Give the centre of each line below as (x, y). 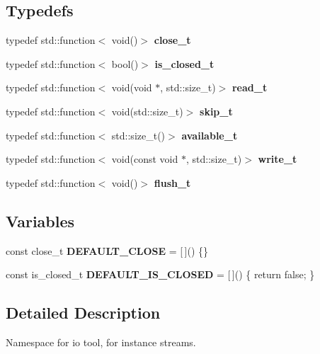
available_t (210, 135)
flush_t (172, 182)
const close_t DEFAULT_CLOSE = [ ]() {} (107, 250)
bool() (125, 63)
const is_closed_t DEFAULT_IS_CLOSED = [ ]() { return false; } (160, 274)
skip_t (216, 111)
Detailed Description (83, 313)
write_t (278, 159)
